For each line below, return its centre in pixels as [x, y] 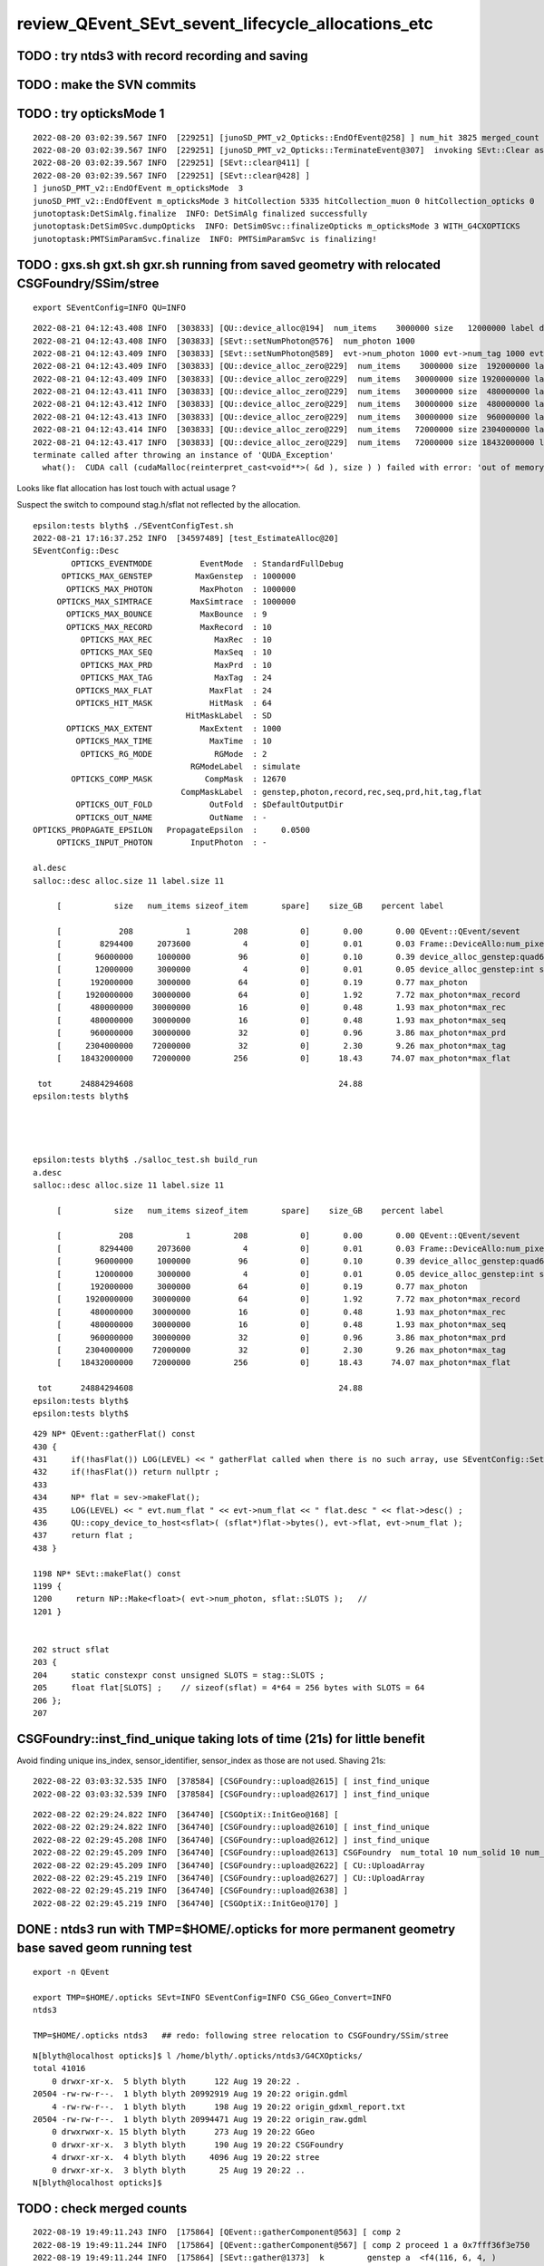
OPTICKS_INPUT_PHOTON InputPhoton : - [162, 842]
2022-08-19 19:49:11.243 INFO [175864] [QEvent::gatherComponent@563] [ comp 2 [217, 2232]
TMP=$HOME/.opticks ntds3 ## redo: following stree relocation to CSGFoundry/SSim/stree [241, 2035]
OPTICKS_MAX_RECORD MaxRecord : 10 [169, 627]
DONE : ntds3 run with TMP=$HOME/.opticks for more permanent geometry [236, 1929]
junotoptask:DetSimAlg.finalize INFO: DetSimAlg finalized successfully [200, 213]
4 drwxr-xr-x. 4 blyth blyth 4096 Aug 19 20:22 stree [185, 2158]
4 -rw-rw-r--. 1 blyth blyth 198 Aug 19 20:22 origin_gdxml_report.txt [228, 2106]
